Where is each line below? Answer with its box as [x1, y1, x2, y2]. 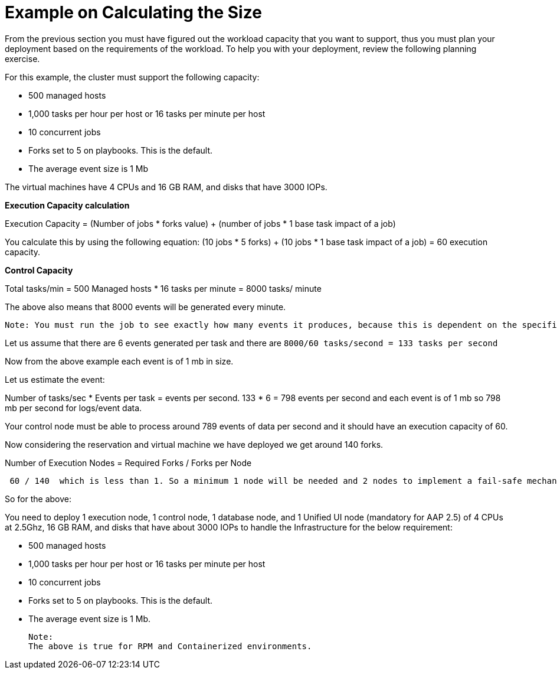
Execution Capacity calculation [5, 200, 130, 210]
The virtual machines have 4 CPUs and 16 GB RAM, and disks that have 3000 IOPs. [5, 181, 327, 192]
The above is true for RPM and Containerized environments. [28, 641, 312, 651]
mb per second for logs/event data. [5, 402, 142, 413]
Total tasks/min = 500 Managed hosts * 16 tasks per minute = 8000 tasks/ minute [5, 283, 322, 294]
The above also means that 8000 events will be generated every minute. [5, 301, 286, 312]
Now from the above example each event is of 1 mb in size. [5, 356, 234, 366]
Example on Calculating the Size [5, 2, 262, 22]
